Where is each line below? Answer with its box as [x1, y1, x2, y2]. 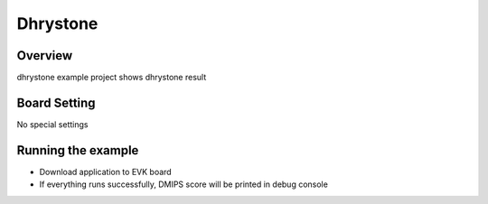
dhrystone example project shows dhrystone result [16, 72, 207, 83]
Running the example [16, 143, 139, 158]
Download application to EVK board [39, 166, 172, 177]
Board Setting [16, 95, 96, 110]
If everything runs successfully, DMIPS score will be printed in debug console [39, 179, 329, 190]
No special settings [16, 118, 89, 130]
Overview [16, 48, 73, 63]
